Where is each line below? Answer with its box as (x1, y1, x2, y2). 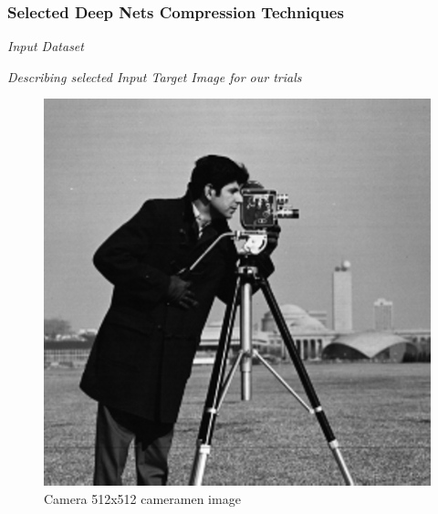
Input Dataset (7, 37, 84, 56)
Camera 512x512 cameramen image (44, 489, 241, 508)
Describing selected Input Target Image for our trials (7, 67, 302, 86)
